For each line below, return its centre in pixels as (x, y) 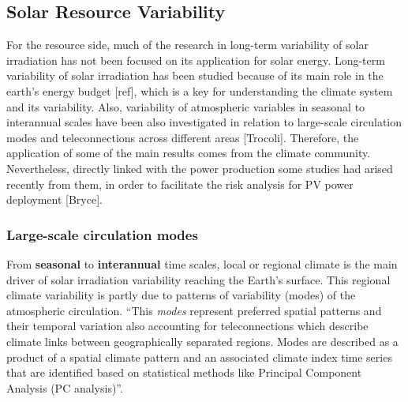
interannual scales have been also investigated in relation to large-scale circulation (204, 122)
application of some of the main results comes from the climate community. (189, 153)
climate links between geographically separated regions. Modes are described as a (202, 341)
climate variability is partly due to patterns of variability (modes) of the (181, 295)
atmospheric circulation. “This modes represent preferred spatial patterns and (194, 310)
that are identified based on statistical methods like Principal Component (184, 372)
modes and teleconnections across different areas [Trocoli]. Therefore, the (183, 137)
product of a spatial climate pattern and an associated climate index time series (199, 357)
